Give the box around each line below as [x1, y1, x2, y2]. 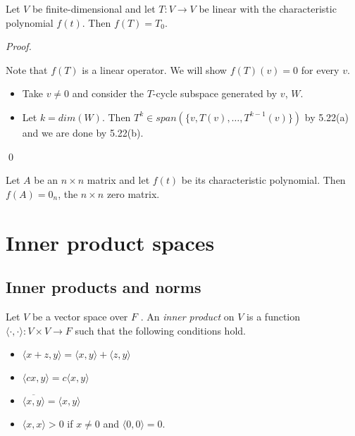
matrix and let [87, 173, 150, 187]
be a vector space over [32, 309, 128, 323]
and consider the [72, 86, 144, 101]
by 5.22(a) [304, 109, 349, 124]
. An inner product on [140, 309, 235, 323]
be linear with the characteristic [199, 1, 337, 15]
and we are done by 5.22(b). [22, 125, 144, 139]
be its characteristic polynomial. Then [181, 173, 346, 187]
